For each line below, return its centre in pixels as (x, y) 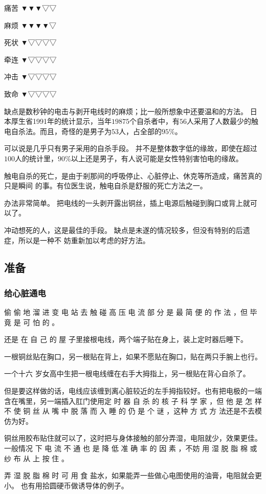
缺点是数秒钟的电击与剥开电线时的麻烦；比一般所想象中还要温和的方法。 (126, 111)
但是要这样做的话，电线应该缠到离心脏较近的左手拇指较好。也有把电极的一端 (133, 391)
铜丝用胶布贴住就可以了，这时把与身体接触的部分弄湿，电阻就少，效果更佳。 (133, 438)
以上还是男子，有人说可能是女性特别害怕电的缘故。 (157, 158)
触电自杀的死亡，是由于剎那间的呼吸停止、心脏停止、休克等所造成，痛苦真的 (133, 175)
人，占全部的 (140, 131)
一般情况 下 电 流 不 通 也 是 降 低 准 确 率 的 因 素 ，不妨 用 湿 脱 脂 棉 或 (131, 448)
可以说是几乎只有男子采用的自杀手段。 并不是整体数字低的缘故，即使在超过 (131, 148)
